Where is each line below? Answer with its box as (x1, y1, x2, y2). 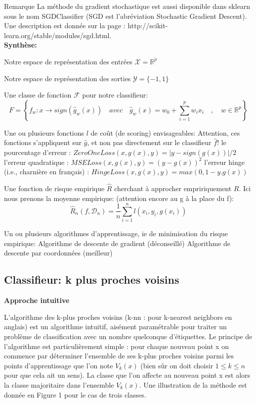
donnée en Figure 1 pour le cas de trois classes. (4, 389, 146, 400)
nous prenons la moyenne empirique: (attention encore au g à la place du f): (4, 193, 234, 203)
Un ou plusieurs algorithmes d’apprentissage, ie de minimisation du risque (4, 228, 228, 239)
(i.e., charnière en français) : (4, 166, 89, 177)
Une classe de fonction (4, 90, 72, 100)
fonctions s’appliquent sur (4, 137, 82, 148)
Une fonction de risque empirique (4, 183, 105, 193)
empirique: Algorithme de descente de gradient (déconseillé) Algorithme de (4, 238, 231, 248)
